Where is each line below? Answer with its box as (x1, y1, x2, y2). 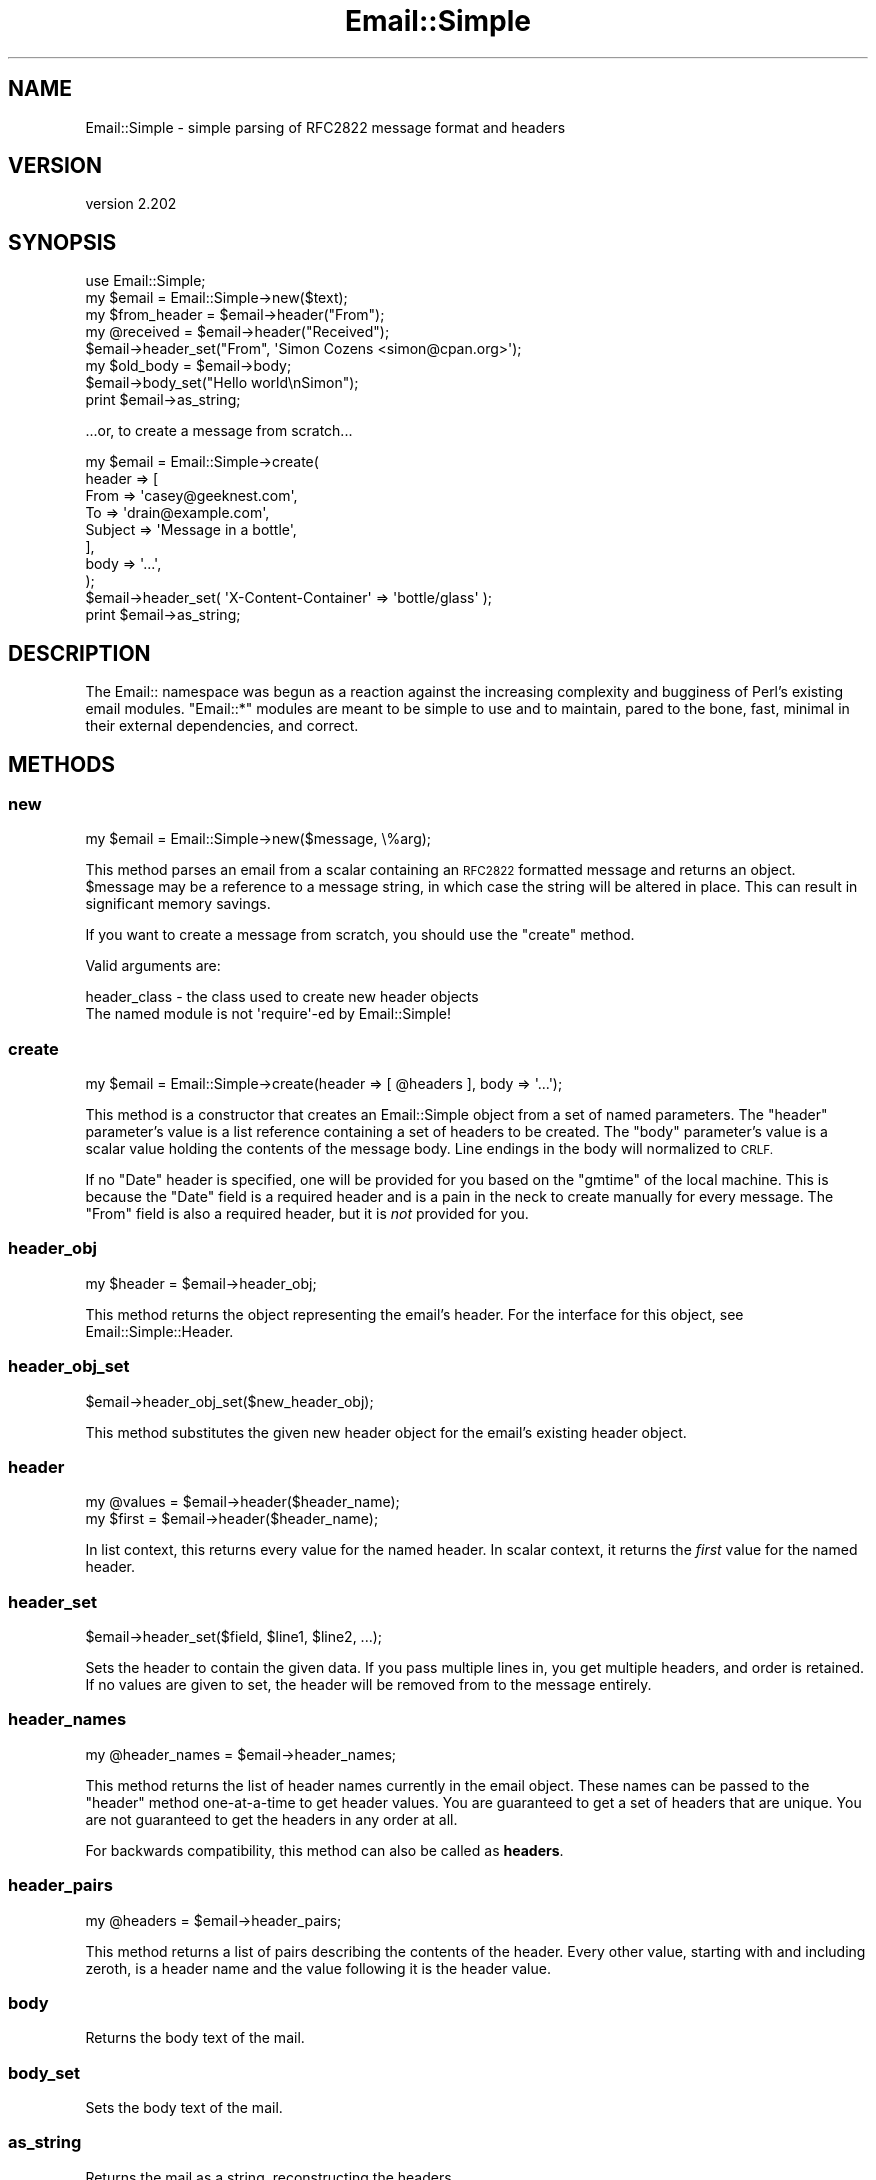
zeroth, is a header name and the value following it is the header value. (85, 1959, 551, 1977)
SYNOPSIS (8, 229, 117, 255)
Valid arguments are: (85, 957, 221, 975)
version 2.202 (85, 195, 177, 213)
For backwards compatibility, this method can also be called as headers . (85, 1841, 564, 1859)
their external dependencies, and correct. (85, 717, 359, 735)
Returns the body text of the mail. (85, 2029, 305, 2047)
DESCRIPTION (8, 640, 151, 666)
